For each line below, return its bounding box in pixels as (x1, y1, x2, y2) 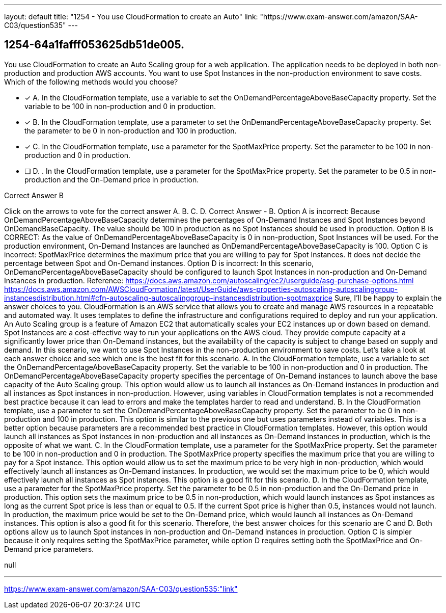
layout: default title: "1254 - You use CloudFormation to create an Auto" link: (4, 12, 258, 21)
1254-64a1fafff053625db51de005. (4, 38, 185, 51)
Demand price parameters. (4, 544, 94, 553)
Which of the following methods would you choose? (4, 77, 178, 86)
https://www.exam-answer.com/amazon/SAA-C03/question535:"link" (4, 584, 238, 593)
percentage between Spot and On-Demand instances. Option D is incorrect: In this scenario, (4, 258, 314, 268)
